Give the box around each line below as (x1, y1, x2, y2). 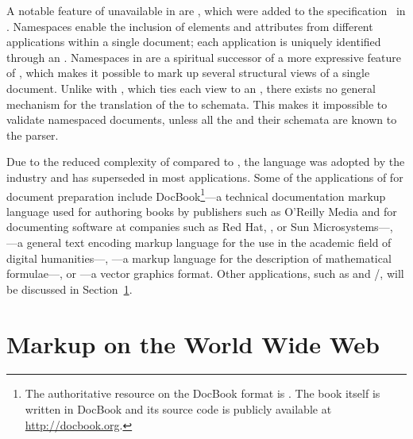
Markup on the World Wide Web (6, 327, 380, 360)
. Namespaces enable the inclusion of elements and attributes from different (6, 17, 373, 34)
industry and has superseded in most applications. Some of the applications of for (6, 168, 403, 185)
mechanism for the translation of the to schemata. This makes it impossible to (6, 95, 388, 112)
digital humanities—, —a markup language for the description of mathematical (6, 249, 392, 266)
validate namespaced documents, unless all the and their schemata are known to (6, 111, 397, 128)
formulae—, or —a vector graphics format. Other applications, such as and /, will (6, 265, 404, 282)
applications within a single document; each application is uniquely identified (6, 33, 381, 50)
